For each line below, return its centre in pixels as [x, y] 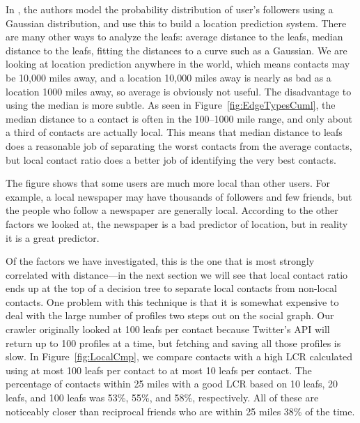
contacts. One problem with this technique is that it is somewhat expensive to [172, 301]
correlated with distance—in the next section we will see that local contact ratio [177, 274]
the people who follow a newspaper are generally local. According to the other [172, 210]
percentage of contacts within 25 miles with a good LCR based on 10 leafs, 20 [172, 384]
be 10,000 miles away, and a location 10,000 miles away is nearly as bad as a [169, 77]
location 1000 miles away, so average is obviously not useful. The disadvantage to [179, 91]
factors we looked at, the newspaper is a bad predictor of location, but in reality [177, 223]
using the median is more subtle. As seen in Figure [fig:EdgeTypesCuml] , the [171, 105]
